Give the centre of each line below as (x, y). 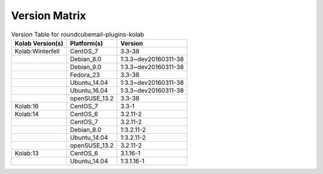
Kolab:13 (27, 153)
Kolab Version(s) (39, 43)
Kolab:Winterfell (37, 51)
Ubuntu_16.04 (89, 90)
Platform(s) (86, 43)
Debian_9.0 (86, 67)
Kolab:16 (27, 106)
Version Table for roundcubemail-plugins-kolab (78, 34)
